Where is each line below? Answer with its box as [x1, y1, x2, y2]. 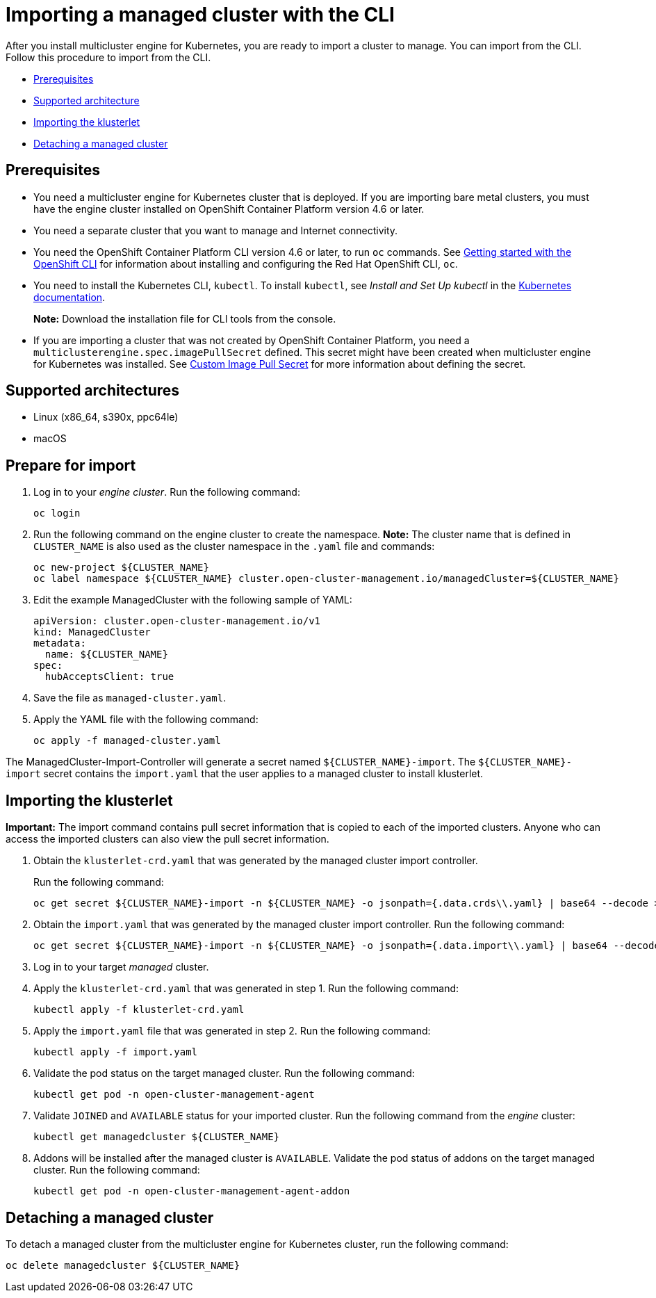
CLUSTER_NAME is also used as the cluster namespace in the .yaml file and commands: [33, 540, 435, 553]
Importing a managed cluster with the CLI [6, 3, 395, 26]
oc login [33, 508, 81, 519]
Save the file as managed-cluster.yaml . [33, 692, 227, 704]
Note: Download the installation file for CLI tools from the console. [33, 312, 336, 325]
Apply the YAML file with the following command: [33, 713, 259, 726]
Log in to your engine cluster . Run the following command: [33, 486, 300, 498]
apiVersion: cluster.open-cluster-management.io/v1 [33, 615, 321, 627]
